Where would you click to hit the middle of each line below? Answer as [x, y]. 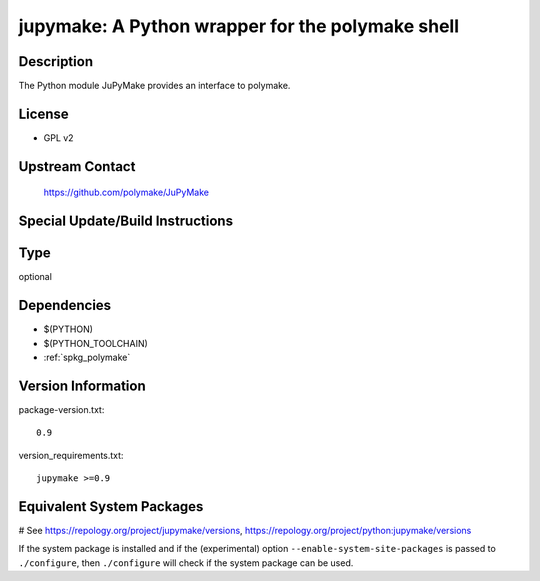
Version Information [82, 385]
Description [56, 61]
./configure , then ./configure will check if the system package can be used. [186, 562]
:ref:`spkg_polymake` [87, 357]
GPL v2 [58, 137]
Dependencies [65, 305]
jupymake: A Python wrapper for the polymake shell [239, 26]
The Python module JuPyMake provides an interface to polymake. [154, 86]
